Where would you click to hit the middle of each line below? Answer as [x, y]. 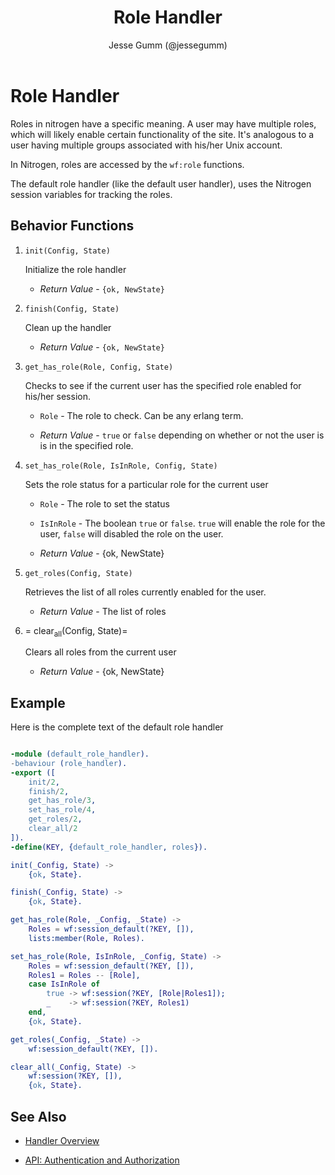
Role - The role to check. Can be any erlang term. [141, 415]
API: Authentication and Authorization [102, 1160]
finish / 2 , [49, 791]
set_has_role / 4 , [62, 810]
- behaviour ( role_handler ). [69, 763]
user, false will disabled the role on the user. [131, 533]
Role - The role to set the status [104, 503]
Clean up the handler [68, 327]
